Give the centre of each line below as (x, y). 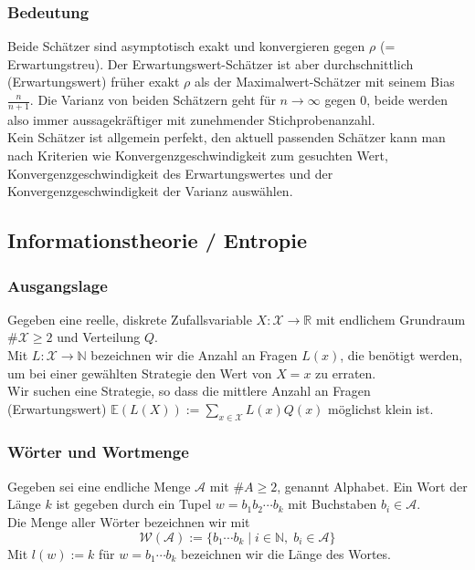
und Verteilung (99, 337)
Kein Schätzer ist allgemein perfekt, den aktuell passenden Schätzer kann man (227, 137)
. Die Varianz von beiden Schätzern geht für (153, 99)
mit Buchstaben (332, 504)
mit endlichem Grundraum (391, 319)
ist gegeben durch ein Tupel (134, 504)
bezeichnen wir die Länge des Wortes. (286, 553)
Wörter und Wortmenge (98, 452)
